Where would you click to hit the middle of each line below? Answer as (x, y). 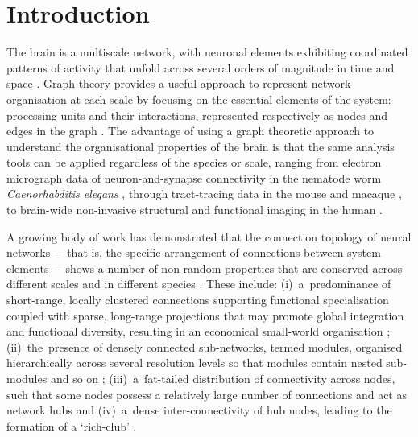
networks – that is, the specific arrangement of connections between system (194, 252)
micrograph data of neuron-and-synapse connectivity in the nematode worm (194, 177)
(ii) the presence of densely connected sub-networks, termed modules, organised (205, 346)
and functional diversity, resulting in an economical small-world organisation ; (199, 331)
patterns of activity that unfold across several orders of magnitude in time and (201, 67)
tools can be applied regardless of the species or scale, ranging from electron (194, 162)
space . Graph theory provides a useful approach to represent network (179, 83)
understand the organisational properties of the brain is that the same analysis (201, 146)
